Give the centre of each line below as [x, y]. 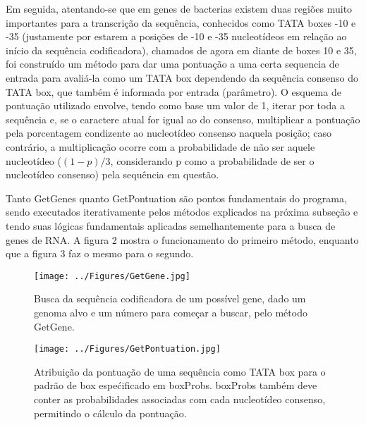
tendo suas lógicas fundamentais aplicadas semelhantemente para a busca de [171, 225]
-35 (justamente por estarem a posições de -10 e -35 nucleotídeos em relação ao [176, 36]
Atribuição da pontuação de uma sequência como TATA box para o [180, 371]
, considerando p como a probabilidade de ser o [212, 160]
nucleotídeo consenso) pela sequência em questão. [112, 174]
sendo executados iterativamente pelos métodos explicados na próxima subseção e [182, 212]
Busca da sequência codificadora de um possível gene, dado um [170, 298]
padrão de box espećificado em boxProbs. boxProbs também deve [176, 385]
